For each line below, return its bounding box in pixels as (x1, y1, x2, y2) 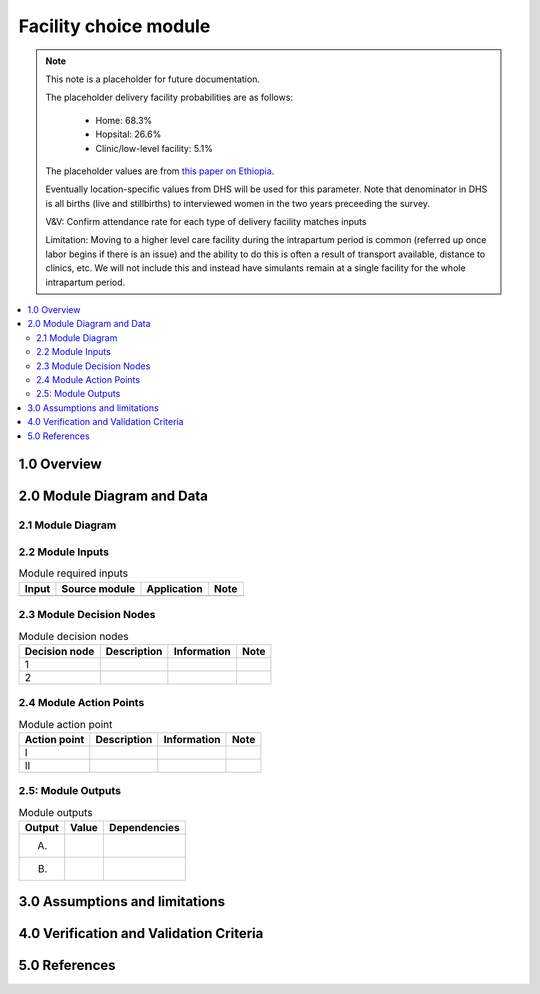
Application (146, 581, 204, 595)
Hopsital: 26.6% (95, 128, 162, 140)
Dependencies (108, 821, 180, 835)
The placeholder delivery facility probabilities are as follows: (45, 91, 294, 104)
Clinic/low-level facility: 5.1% (95, 142, 214, 154)
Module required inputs (18, 566, 129, 580)
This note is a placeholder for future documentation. (45, 73, 260, 85)
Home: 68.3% (95, 114, 153, 126)
